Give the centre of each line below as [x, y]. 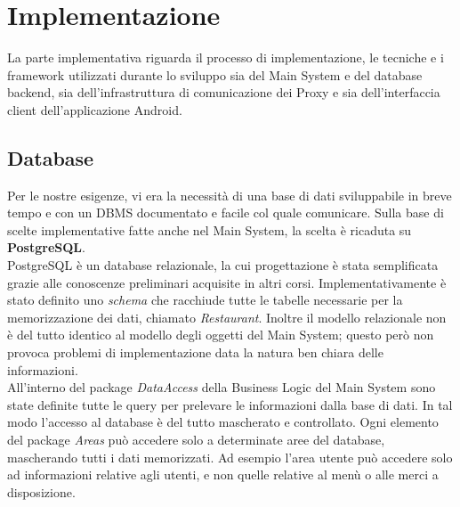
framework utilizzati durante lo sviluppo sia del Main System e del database [215, 74]
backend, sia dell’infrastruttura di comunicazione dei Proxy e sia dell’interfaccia [224, 92]
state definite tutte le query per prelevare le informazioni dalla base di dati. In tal [230, 404]
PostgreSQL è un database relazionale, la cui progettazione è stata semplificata [223, 265]
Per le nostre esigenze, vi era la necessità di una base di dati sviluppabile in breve [230, 195]
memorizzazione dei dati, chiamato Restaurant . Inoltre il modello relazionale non [227, 317]
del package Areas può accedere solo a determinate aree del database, [196, 440]
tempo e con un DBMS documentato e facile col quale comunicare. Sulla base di [226, 213]
